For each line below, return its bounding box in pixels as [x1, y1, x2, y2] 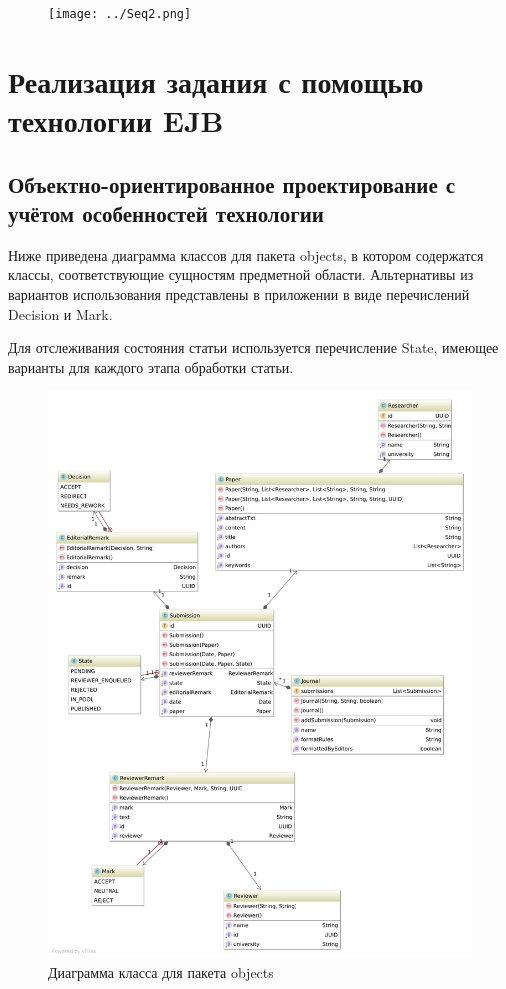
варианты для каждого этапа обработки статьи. [8, 356, 294, 377]
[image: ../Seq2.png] [48, 7, 192, 21]
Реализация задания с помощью [8, 60, 424, 101]
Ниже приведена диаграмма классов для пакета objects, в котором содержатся [8, 244, 484, 265]
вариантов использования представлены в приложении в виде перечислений [8, 284, 470, 304]
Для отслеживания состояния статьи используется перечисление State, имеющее [8, 337, 499, 358]
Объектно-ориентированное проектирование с [8, 168, 456, 199]
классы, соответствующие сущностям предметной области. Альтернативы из [8, 264, 474, 285]
